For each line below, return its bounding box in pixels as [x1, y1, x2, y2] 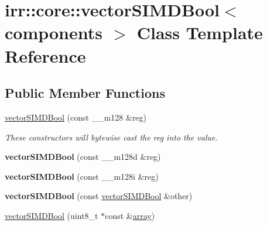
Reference [5, 43, 86, 67]
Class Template [136, 20, 263, 44]
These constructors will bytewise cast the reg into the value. [5, 131, 218, 143]
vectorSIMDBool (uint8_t [5, 209, 98, 221]
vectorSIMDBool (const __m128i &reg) [5, 170, 159, 182]
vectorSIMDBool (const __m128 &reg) [5, 111, 147, 123]
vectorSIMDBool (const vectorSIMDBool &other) [5, 190, 193, 202]
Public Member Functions [5, 84, 165, 102]
